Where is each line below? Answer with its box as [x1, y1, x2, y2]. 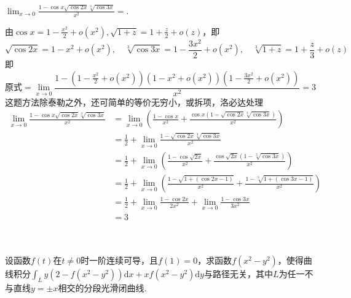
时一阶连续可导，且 [81, 254, 159, 267]
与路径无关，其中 [203, 267, 273, 280]
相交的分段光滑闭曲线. [58, 281, 147, 294]
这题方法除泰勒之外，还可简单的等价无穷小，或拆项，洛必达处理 [5, 95, 263, 108]
